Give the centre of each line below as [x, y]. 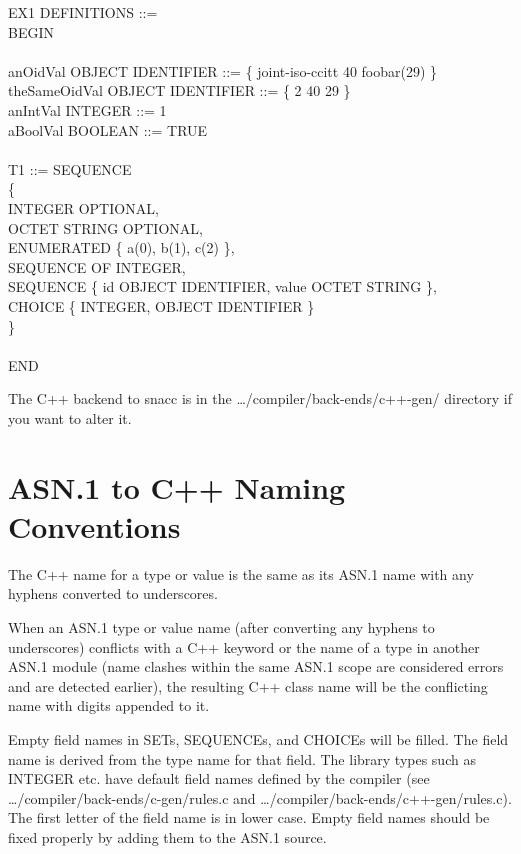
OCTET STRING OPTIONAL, [105, 227]
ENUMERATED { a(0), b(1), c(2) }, [121, 247]
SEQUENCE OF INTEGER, [97, 266]
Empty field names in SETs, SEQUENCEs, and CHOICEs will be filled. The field [258, 738]
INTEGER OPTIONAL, [83, 207]
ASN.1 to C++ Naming [177, 486]
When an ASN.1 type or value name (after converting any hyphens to [221, 626]
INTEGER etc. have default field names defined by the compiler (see [219, 778]
